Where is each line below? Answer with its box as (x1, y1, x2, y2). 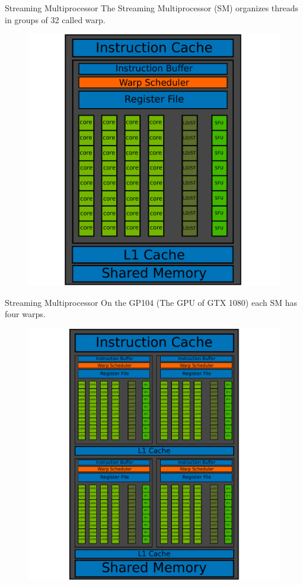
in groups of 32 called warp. (5, 13, 106, 26)
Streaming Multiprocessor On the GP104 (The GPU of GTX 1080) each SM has (5, 296, 297, 308)
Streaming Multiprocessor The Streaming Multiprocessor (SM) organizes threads (5, 2, 299, 14)
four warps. (5, 308, 46, 320)
